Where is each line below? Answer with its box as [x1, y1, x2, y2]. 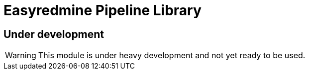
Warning [5, 50, 36, 61]
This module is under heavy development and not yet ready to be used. [38, 50, 306, 61]
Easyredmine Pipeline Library [3, 2, 202, 19]
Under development [3, 28, 104, 40]
